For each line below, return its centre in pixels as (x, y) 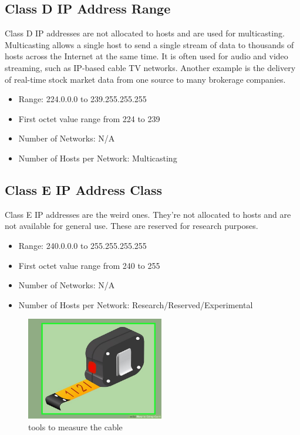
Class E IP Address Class (84, 189)
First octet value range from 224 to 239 (89, 118)
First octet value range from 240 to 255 (89, 265)
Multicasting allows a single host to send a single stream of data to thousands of (149, 44)
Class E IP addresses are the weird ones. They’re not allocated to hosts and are (148, 214)
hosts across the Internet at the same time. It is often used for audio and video (146, 56)
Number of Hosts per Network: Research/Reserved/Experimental (136, 304)
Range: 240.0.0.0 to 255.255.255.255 (82, 245)
